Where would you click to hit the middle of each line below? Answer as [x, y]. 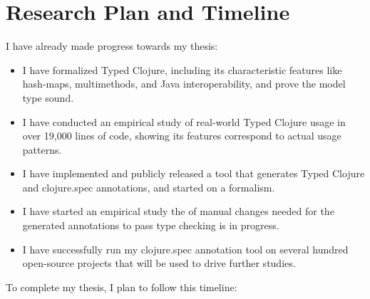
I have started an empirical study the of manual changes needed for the [178, 211]
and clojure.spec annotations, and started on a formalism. [149, 187]
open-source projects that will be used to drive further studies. [159, 263]
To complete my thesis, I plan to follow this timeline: [122, 287]
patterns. [42, 149]
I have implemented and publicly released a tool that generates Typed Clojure [194, 173]
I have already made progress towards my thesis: [112, 46]
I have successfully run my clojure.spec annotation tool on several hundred [185, 249]
